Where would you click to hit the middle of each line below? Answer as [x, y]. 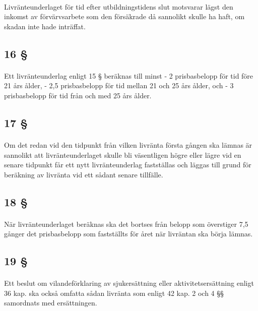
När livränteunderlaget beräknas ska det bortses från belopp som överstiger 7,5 [126, 224]
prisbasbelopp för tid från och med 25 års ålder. [78, 95]
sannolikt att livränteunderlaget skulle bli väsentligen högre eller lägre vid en [123, 154]
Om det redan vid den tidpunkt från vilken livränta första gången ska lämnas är [128, 144]
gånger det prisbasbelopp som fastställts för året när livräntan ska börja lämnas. [128, 234]
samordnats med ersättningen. [51, 303]
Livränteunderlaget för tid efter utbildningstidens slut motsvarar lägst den [119, 6]
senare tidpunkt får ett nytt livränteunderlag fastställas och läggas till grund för [128, 165]
